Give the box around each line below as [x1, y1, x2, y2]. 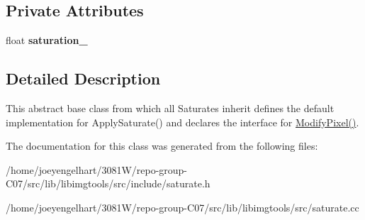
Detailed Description [6, 67, 161, 89]
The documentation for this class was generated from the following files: [6, 138, 318, 153]
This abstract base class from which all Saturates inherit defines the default [6, 101, 335, 115]
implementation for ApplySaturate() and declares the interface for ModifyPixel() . [6, 114, 359, 129]
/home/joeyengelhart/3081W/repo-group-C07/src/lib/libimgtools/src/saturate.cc [6, 199, 359, 214]
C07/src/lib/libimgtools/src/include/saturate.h [6, 176, 210, 191]
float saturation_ [6, 33, 88, 48]
